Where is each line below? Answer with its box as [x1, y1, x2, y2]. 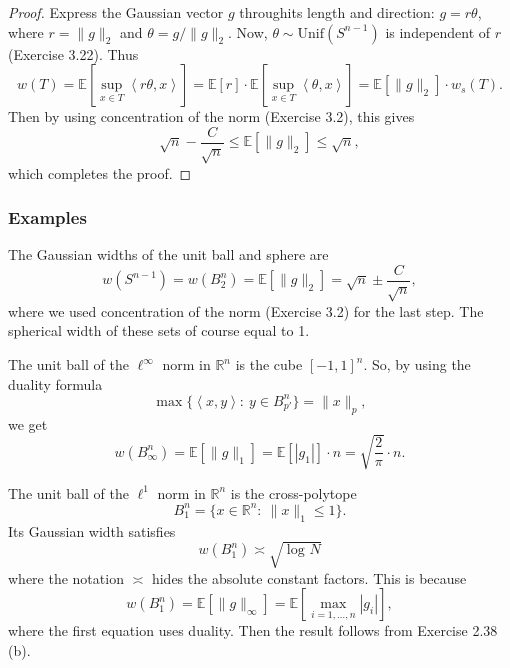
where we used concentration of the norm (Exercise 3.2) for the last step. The [8, 300, 484, 321]
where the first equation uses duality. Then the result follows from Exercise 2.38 [8, 620, 498, 641]
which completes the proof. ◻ [8, 162, 192, 183]
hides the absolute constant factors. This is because [151, 567, 467, 588]
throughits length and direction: [239, 2, 435, 22]
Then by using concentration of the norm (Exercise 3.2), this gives [8, 106, 415, 127]
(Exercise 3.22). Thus [8, 43, 139, 64]
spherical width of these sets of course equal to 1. [8, 320, 310, 341]
